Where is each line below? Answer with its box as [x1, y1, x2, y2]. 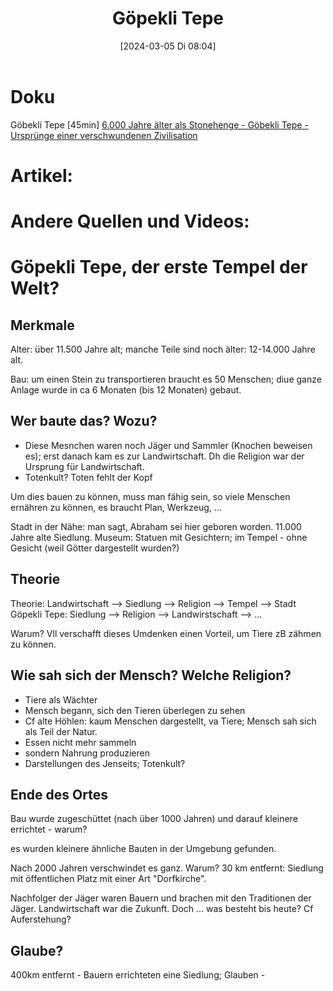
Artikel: [10, 164, 73, 187]
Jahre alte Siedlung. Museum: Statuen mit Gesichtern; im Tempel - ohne [10, 531, 308, 543]
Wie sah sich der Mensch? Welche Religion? [10, 667, 292, 684]
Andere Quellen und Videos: [10, 210, 250, 233]
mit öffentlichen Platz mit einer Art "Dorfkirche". [10, 873, 207, 885]
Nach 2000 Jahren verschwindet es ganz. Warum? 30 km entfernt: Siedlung [10, 862, 324, 874]
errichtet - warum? [10, 823, 88, 836]
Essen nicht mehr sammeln [24, 736, 137, 748]
